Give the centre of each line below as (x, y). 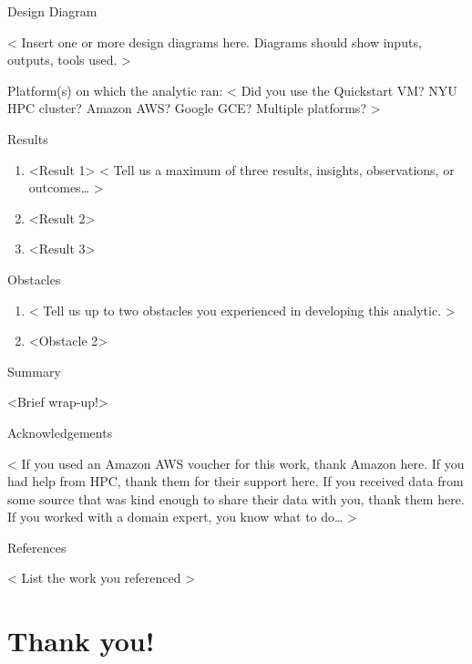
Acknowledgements (60, 432)
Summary (34, 371)
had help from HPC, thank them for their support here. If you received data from (236, 481)
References (37, 547)
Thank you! (81, 641)
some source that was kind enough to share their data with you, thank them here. (236, 498)
